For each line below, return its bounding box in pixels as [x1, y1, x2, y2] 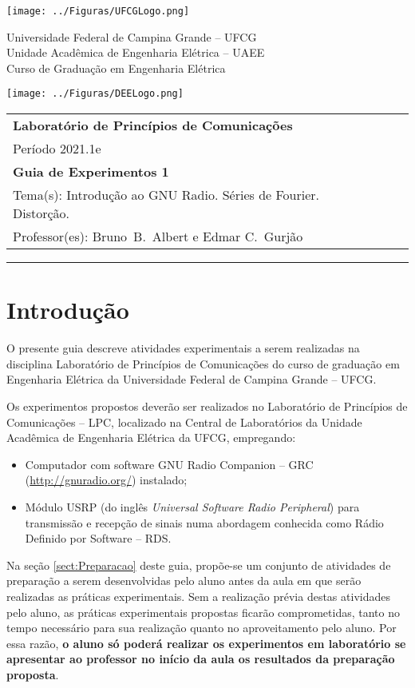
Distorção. [13, 204, 70, 223]
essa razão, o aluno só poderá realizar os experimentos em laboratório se [6, 634, 406, 651]
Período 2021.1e [13, 139, 101, 158]
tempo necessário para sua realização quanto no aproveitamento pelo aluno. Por [6, 619, 397, 636]
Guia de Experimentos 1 [13, 162, 169, 181]
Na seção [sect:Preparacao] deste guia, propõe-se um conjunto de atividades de [6, 556, 391, 573]
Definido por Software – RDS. [25, 530, 172, 547]
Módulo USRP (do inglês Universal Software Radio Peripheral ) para [25, 498, 360, 515]
